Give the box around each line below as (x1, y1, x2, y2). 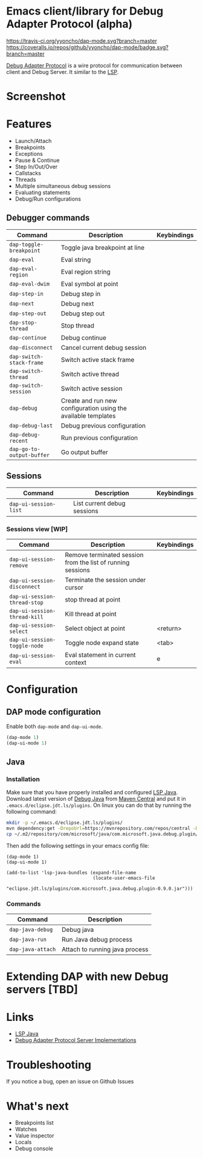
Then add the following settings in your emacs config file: (6, 842, 150, 849)
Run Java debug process (61, 935, 133, 944)
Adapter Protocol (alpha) (6, 17, 133, 31)
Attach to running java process (61, 945, 149, 954)
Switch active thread (60, 370, 120, 378)
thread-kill (9, 614, 44, 620)
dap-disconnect (9, 344, 53, 351)
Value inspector (14, 1132, 54, 1139)
